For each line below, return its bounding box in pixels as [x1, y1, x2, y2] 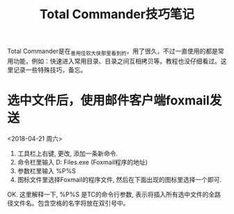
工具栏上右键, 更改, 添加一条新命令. [17, 149, 118, 158]
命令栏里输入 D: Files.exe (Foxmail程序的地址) [17, 158, 148, 166]
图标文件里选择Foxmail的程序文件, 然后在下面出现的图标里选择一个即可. [17, 175, 222, 183]
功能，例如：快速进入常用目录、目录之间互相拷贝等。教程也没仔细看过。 [13, 56, 221, 65]
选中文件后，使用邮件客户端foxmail [7, 93, 210, 109]
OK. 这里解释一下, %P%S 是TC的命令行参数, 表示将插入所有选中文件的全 [7, 190, 215, 199]
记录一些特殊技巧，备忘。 [13, 66, 87, 74]
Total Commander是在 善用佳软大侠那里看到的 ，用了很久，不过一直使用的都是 [7, 47, 218, 56]
